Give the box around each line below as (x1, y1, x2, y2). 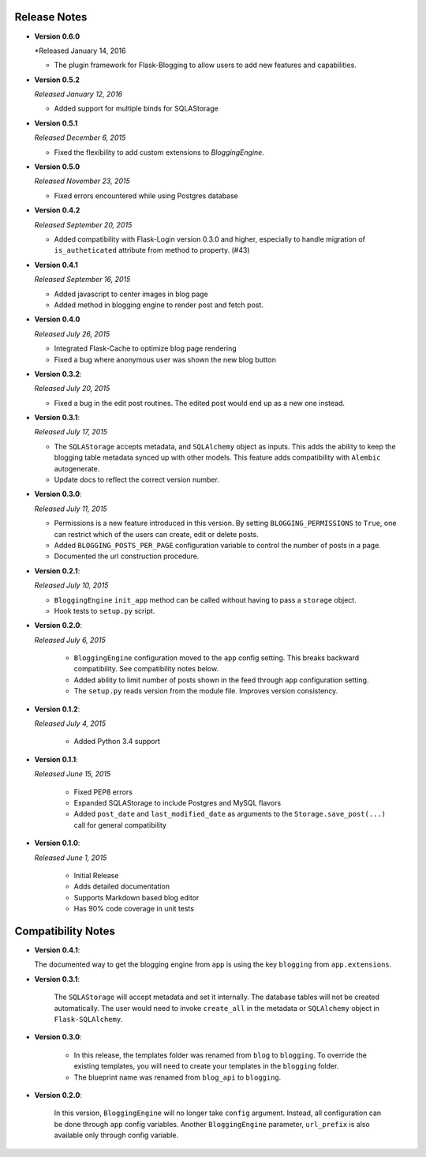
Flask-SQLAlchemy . (54, 1014, 123, 1024)
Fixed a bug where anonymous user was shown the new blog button (54, 355, 276, 364)
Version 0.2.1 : (34, 565, 80, 576)
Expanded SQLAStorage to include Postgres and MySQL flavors (73, 798, 282, 807)
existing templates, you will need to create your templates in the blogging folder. (73, 1061, 339, 1071)
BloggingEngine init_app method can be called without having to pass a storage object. (54, 595, 357, 604)
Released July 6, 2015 (34, 635, 106, 644)
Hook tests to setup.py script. (54, 606, 155, 615)
